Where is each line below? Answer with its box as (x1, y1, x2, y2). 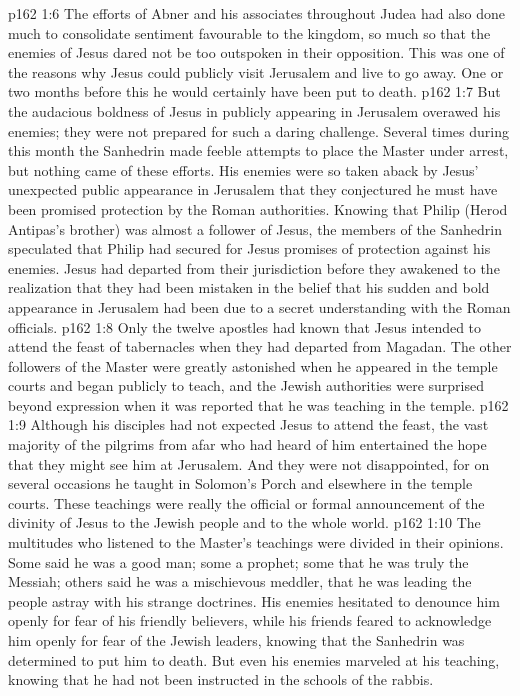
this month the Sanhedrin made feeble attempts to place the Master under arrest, (8, 140, 509, 161)
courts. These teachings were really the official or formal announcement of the (8, 492, 485, 513)
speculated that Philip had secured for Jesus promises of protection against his (8, 238, 491, 259)
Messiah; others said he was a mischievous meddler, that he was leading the (8, 571, 472, 592)
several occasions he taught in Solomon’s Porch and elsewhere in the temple (8, 473, 473, 494)
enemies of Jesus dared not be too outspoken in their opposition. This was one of (8, 42, 505, 63)
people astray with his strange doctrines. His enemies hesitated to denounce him (8, 590, 500, 611)
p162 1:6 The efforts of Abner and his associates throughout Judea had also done (8, 3, 505, 23)
